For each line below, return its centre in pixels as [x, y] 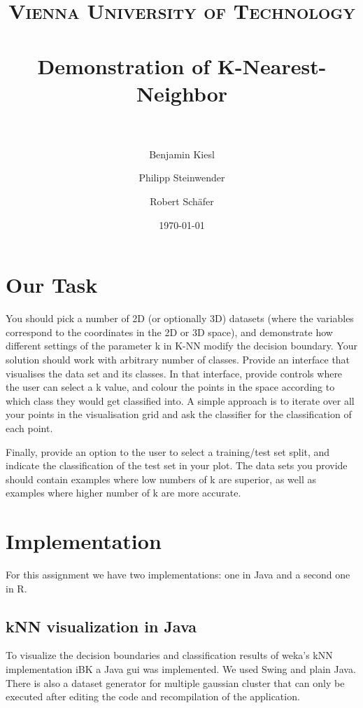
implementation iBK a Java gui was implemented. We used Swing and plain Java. [181, 669]
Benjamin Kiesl [182, 154]
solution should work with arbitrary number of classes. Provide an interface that [178, 359]
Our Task [52, 285]
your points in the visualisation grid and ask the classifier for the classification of [179, 414]
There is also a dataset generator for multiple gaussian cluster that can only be [175, 682]
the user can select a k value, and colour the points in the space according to [170, 387]
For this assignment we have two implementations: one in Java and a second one [178, 575]
